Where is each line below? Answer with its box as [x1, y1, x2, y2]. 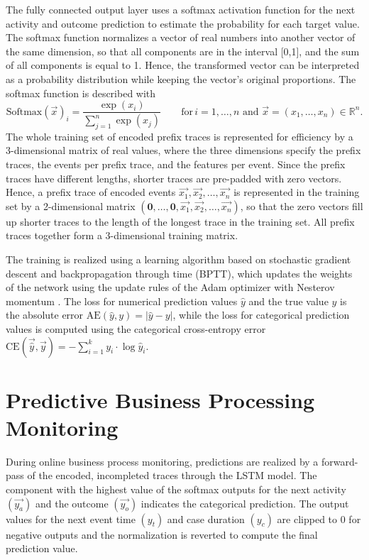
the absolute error [6, 307, 84, 322]
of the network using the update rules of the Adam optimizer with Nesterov [6, 280, 335, 295]
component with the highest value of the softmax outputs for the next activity [6, 482, 346, 497]
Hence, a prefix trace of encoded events [6, 185, 176, 199]
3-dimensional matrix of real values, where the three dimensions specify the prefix [6, 143, 361, 158]
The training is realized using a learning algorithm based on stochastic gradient [6, 252, 351, 267]
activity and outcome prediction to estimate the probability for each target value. [6, 16, 360, 31]
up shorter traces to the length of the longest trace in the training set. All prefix [6, 214, 355, 229]
